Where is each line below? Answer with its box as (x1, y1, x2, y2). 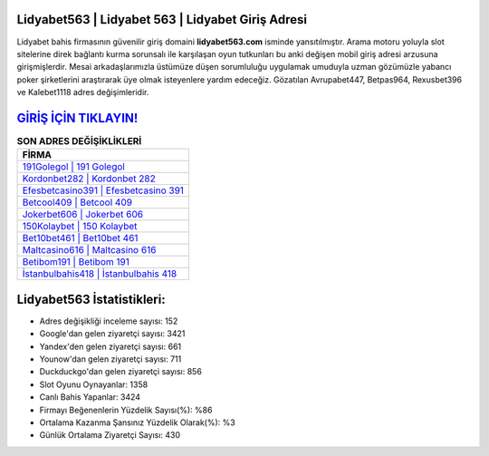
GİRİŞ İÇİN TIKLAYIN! (16, 110, 139, 126)
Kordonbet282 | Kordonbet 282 (22, 172, 156, 185)
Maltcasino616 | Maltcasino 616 (22, 244, 157, 257)
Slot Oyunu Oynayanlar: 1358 (39, 379, 149, 390)
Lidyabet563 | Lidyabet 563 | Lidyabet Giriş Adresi (16, 12, 308, 27)
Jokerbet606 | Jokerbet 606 (22, 209, 144, 221)
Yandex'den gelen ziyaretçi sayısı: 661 (39, 341, 182, 352)
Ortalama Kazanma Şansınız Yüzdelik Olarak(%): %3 (39, 417, 235, 428)
